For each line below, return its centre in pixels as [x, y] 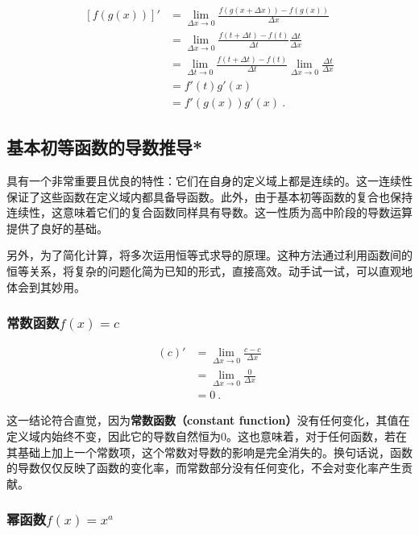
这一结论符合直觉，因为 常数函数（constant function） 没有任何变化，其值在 [208, 420]
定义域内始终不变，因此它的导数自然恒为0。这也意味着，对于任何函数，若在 [207, 435]
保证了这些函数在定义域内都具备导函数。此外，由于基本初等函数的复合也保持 [209, 196]
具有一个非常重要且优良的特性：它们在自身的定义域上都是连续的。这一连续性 [209, 180]
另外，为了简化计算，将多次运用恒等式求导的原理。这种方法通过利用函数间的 [209, 255]
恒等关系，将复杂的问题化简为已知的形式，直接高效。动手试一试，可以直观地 [209, 270]
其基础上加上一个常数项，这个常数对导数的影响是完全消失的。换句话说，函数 [209, 452]
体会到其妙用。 [46, 286]
